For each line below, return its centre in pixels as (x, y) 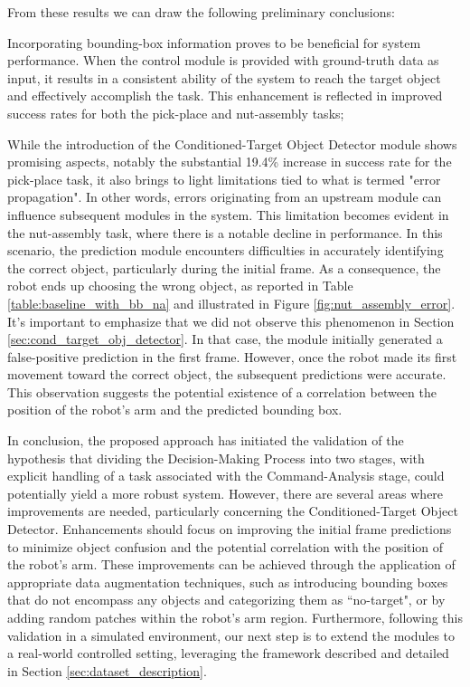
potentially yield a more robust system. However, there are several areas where (226, 493)
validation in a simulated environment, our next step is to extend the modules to (231, 635)
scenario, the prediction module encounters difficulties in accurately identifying (226, 250)
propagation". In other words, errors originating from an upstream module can (225, 197)
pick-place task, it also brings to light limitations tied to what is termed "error (224, 179)
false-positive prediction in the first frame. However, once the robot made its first (232, 356)
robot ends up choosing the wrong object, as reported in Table (180, 286)
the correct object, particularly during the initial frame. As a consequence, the (224, 267)
